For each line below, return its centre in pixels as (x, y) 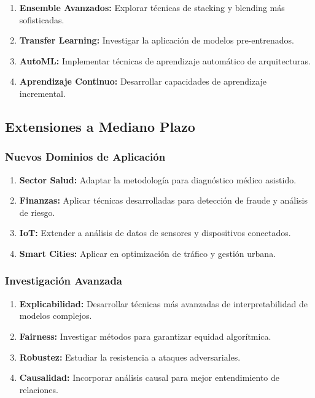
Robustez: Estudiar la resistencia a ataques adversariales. (130, 357)
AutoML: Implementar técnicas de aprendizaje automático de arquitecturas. (165, 60)
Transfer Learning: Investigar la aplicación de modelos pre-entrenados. (157, 40)
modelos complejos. (56, 316)
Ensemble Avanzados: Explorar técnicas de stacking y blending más (152, 7)
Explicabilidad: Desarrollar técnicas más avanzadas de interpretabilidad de (163, 303)
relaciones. (39, 389)
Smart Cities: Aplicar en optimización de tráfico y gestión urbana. (148, 253)
